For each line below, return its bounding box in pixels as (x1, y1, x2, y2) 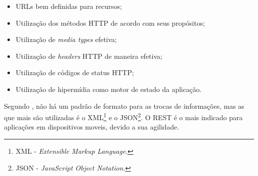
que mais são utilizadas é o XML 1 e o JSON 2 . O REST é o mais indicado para (4, 111, 243, 122)
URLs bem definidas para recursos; (15, 1, 122, 11)
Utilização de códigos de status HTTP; (15, 67, 134, 78)
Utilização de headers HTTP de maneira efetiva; (15, 50, 162, 61)
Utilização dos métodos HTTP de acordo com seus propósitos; (15, 17, 205, 28)
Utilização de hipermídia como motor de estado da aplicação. (15, 84, 202, 94)
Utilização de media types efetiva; (15, 34, 117, 44)
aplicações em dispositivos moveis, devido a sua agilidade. (4, 122, 179, 132)
